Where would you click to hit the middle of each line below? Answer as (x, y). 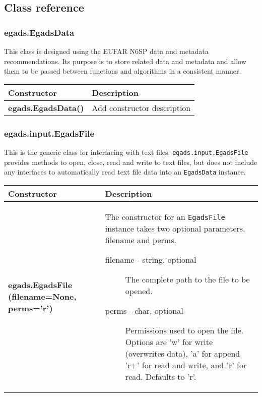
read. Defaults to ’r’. (161, 376)
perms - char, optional (144, 310)
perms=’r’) (30, 308)
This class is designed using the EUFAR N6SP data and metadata (106, 51)
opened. (139, 291)
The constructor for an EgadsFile (165, 216)
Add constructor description (141, 107)
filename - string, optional (151, 259)
